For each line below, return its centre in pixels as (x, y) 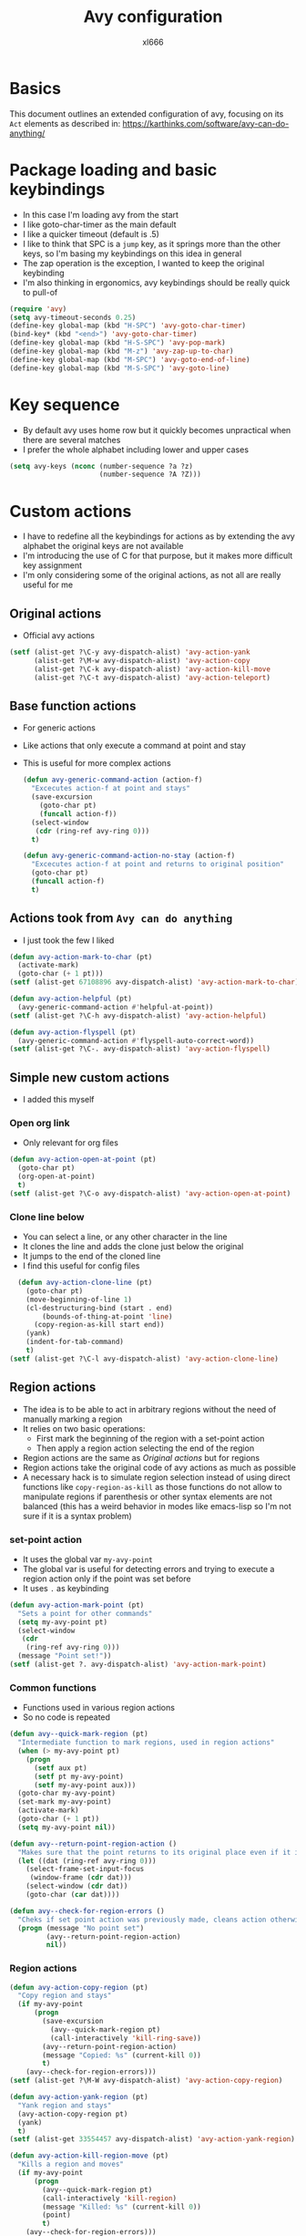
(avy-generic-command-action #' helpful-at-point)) (116, 1007)
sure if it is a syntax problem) (77, 1516)
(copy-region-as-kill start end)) (99, 1325)
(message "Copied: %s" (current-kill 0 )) (122, 2055)
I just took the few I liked (68, 940)
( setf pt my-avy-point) (79, 1776)
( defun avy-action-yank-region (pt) (79, 2097)
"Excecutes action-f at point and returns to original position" (158, 864)
